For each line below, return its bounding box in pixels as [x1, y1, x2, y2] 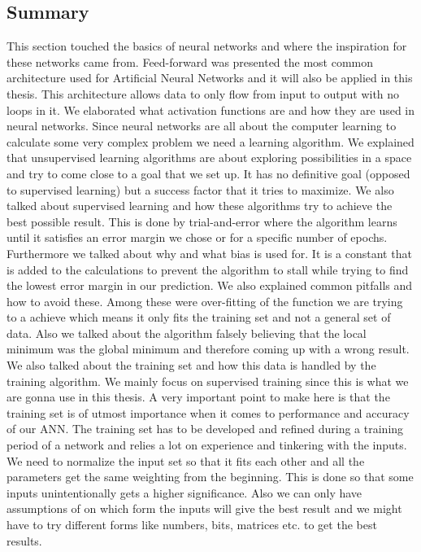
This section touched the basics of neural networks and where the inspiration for [7, 37, 407, 55]
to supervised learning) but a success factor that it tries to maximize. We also [7, 181, 394, 198]
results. [7, 532, 42, 549]
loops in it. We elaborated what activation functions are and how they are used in [7, 101, 415, 118]
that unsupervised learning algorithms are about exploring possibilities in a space [7, 149, 412, 166]
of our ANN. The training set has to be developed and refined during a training [7, 420, 404, 437]
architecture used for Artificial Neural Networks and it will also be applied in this [7, 69, 413, 86]
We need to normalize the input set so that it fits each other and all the [7, 452, 365, 469]
